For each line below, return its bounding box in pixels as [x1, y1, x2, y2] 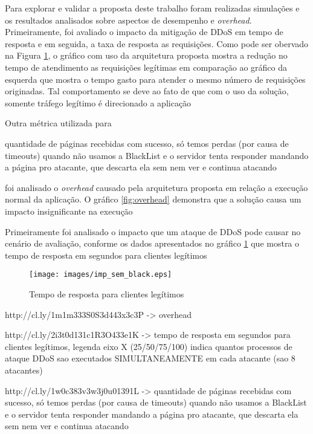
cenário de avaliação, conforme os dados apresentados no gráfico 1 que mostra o [5, 237, 300, 250]
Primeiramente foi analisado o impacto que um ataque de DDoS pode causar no [5, 225, 301, 238]
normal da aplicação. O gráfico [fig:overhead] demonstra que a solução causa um [5, 193, 302, 206]
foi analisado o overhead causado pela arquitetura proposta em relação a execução [5, 181, 308, 193]
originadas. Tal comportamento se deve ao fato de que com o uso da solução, [5, 85, 289, 97]
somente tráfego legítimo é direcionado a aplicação [5, 96, 192, 109]
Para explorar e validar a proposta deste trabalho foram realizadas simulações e [5, 2, 300, 14]
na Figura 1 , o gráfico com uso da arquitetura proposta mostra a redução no [5, 49, 288, 62]
